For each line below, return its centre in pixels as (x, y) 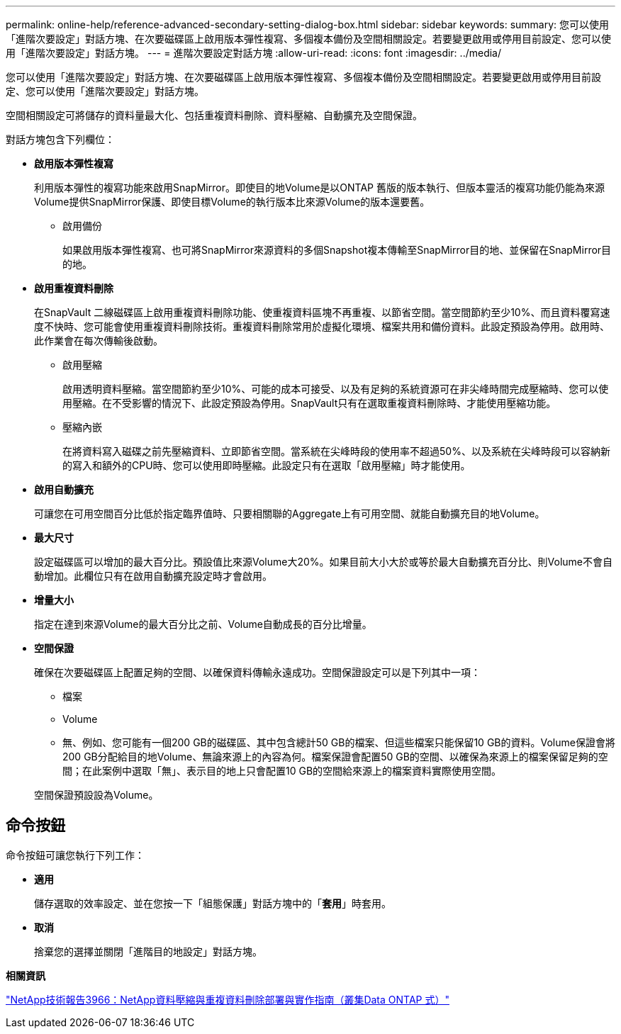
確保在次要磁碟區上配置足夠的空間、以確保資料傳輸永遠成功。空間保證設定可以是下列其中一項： (257, 672)
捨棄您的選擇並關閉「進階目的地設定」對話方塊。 (148, 951)
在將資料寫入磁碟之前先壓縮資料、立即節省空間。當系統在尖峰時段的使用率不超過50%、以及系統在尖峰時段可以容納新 (336, 451)
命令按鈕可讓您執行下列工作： (75, 855)
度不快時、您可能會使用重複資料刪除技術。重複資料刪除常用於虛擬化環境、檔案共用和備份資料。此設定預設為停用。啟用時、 (322, 326)
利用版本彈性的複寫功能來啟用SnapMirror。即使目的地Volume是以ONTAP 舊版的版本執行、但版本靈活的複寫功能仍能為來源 (319, 187)
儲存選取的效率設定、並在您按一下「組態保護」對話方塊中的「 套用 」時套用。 (213, 903)
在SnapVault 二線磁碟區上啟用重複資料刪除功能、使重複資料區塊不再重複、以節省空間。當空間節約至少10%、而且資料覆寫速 (322, 312)
